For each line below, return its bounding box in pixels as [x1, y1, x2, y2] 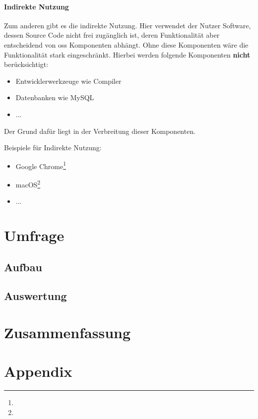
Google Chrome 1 [15, 159, 66, 171]
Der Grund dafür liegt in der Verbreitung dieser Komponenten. [4, 125, 196, 136]
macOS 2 [15, 178, 41, 189]
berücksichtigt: [4, 59, 49, 69]
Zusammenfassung [4, 322, 131, 342]
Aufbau [4, 259, 42, 274]
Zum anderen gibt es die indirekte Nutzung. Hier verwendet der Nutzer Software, [4, 20, 251, 30]
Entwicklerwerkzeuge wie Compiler [15, 75, 122, 86]
